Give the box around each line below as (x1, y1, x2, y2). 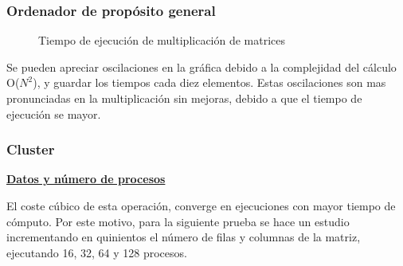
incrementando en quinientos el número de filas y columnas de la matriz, (6, 229, 361, 245)
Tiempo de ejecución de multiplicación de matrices (38, 32, 286, 49)
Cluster (6, 139, 55, 159)
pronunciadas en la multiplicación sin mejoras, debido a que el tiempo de (6, 90, 362, 106)
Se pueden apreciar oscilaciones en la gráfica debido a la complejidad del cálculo (6, 58, 397, 75)
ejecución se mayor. (6, 105, 101, 122)
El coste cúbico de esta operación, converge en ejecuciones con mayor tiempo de (6, 198, 396, 213)
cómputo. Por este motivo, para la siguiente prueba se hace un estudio (6, 213, 350, 229)
